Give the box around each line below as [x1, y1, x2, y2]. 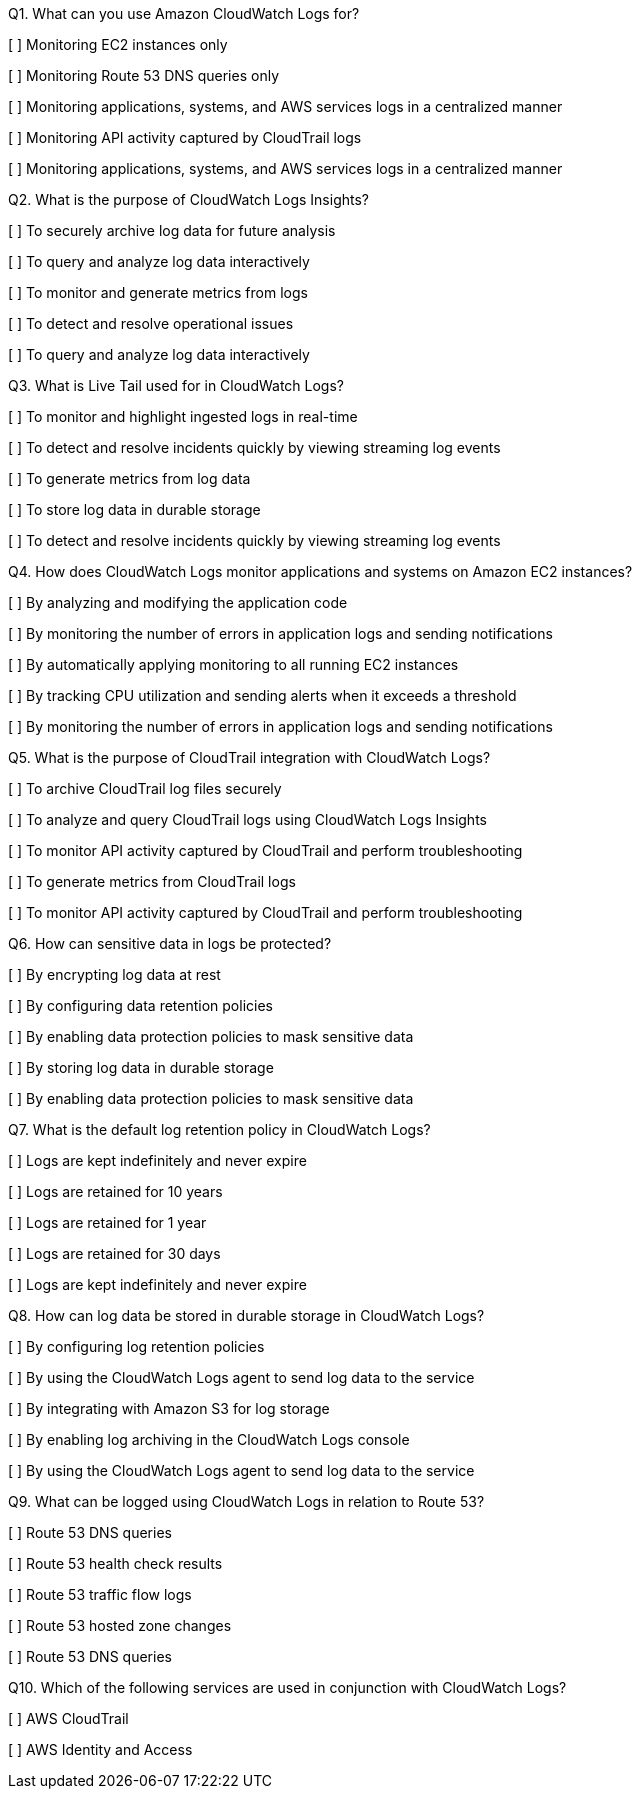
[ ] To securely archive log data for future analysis [8, 222, 336, 239]
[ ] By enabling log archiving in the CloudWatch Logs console [8, 1431, 410, 1448]
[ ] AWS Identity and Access [8, 1741, 193, 1758]
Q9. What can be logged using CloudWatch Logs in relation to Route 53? [8, 1493, 485, 1510]
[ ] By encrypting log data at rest [8, 966, 221, 983]
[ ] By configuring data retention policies [8, 997, 273, 1014]
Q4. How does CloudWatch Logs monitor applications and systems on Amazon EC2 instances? [8, 563, 633, 580]
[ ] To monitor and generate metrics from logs [8, 284, 308, 301]
